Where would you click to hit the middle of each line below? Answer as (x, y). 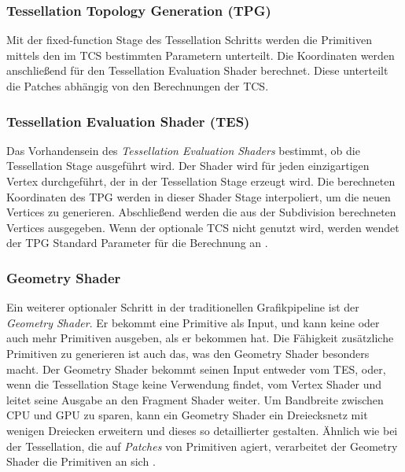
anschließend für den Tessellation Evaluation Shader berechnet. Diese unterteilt (197, 70)
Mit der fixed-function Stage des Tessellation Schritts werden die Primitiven (190, 40)
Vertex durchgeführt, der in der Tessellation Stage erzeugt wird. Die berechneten (201, 181)
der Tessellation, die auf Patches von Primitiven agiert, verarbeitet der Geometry (202, 446)
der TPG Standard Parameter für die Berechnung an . (137, 243)
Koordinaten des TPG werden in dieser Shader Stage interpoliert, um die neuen (199, 196)
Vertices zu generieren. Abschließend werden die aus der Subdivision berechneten (201, 212)
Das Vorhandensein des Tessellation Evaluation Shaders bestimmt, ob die (183, 150)
